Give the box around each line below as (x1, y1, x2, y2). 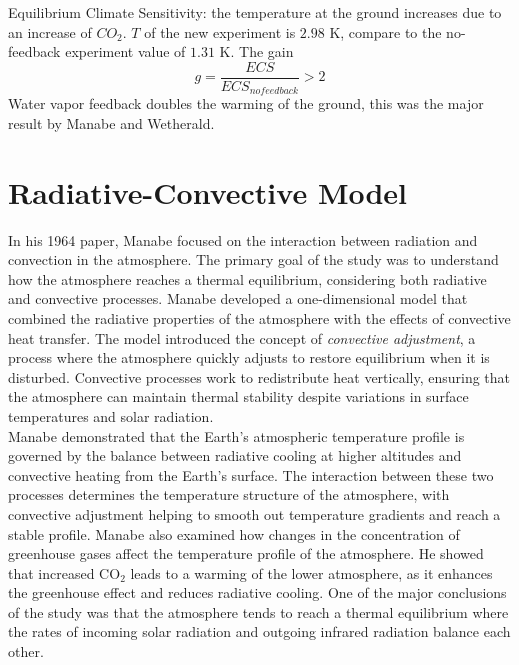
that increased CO (8, 562, 121, 583)
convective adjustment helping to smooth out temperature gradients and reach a (8, 503, 501, 524)
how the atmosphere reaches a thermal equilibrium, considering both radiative (8, 268, 487, 289)
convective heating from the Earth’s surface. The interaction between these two (8, 464, 494, 485)
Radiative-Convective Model (8, 171, 408, 212)
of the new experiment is (144, 21, 296, 42)
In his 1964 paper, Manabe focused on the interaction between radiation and (8, 229, 478, 250)
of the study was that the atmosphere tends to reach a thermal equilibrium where (8, 601, 509, 622)
